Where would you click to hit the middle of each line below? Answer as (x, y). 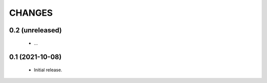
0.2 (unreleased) (35, 30)
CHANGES (31, 13)
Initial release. (48, 70)
